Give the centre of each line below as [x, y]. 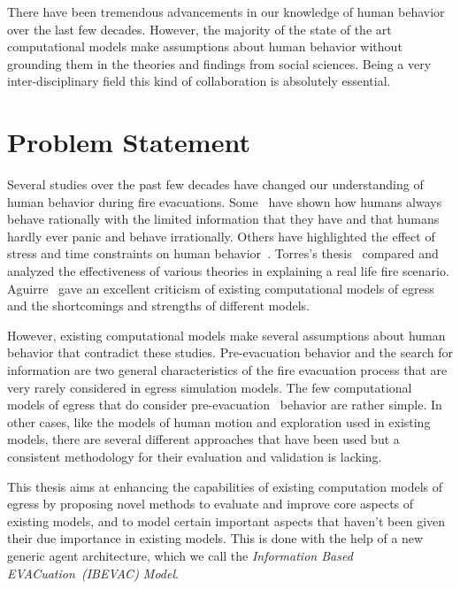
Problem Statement [129, 142]
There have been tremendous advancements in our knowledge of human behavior [226, 11]
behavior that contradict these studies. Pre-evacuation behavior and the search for [230, 352]
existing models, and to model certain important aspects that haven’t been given [226, 520]
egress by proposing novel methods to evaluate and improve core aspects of [211, 504]
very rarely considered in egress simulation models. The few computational [210, 387]
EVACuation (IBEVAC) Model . [93, 573]
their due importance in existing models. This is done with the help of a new [215, 538]
